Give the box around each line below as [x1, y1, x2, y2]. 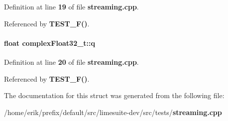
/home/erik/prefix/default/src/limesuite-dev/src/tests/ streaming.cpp [4, 107, 222, 117]
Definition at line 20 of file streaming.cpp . [4, 56, 139, 67]
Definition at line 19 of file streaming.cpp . [4, 1, 139, 11]
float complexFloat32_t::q [4, 37, 96, 48]
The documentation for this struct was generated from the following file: [4, 90, 225, 101]
